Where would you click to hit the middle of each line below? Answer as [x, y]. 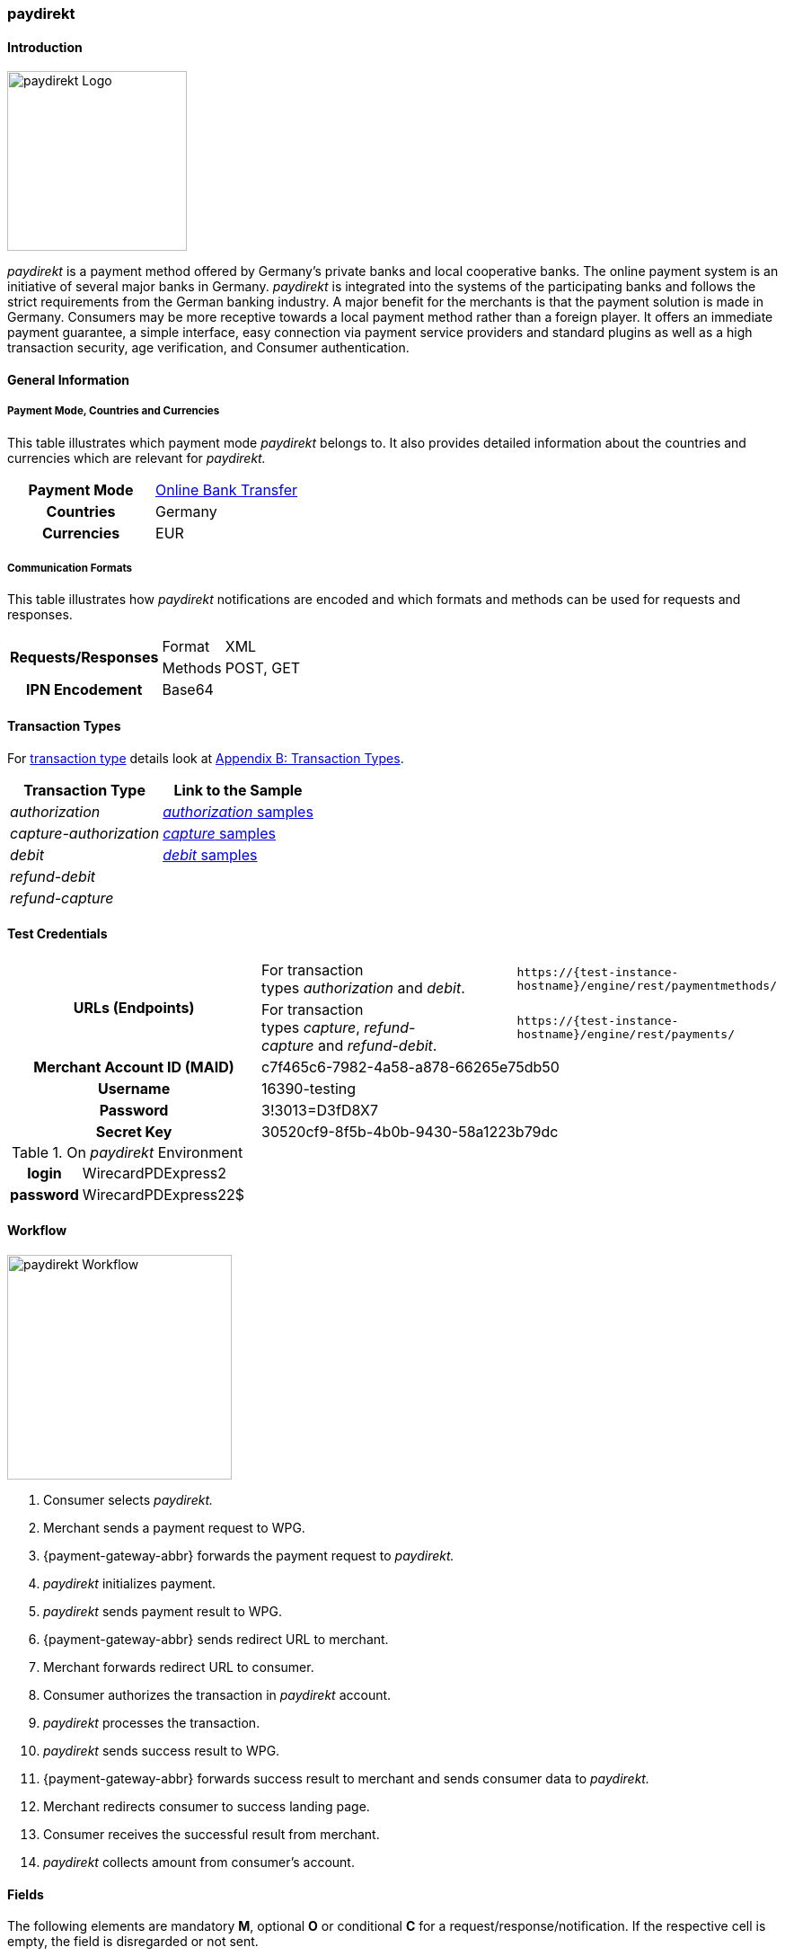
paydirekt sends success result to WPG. [162, 1751]
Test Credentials [57, 934]
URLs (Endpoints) [134, 1007]
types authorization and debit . [363, 987]
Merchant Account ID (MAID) [134, 1067]
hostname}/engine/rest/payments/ [626, 1034]
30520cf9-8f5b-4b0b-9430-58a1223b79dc [410, 1131]
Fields [26, 1894]
